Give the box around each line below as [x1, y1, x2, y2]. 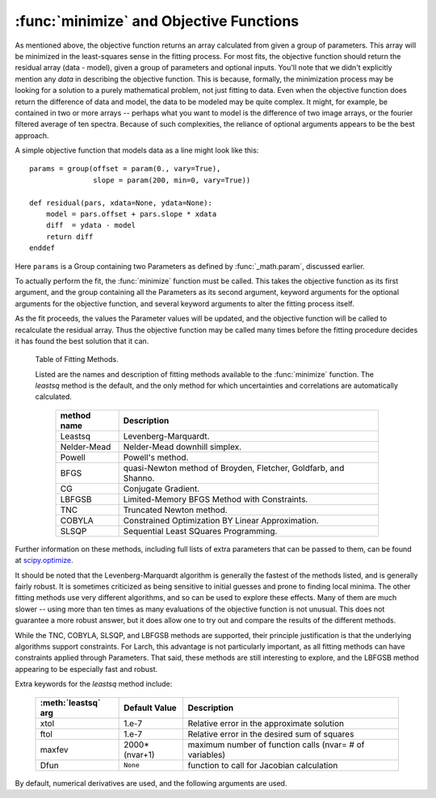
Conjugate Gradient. [123, 483, 200, 494]
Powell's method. [123, 451, 189, 463]
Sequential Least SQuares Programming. [123, 525, 278, 536]
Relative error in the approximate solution [187, 717, 345, 729]
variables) [187, 749, 226, 760]
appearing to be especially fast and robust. [15, 664, 158, 674]
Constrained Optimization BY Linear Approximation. [123, 514, 319, 526]
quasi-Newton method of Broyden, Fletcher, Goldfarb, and [123, 462, 345, 473]
